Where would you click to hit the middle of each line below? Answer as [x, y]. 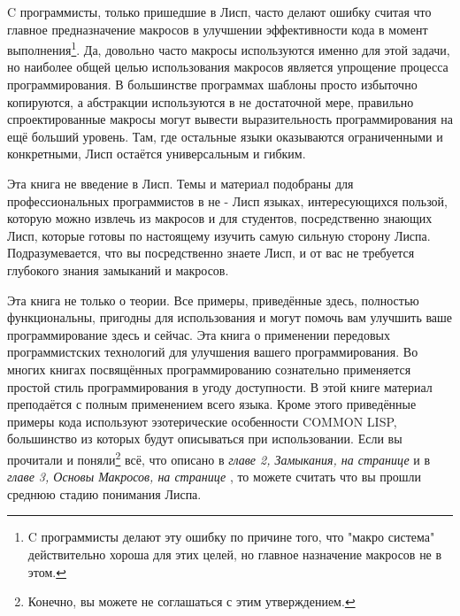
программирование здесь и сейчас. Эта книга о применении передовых [199, 334]
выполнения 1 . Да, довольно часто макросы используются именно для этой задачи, [229, 48]
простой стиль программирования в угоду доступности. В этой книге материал [220, 386]
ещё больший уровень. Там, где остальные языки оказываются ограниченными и [225, 136]
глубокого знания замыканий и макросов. [118, 269]
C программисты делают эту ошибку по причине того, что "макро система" [231, 537]
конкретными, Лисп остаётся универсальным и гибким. [157, 154]
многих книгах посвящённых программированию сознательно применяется [209, 369]
